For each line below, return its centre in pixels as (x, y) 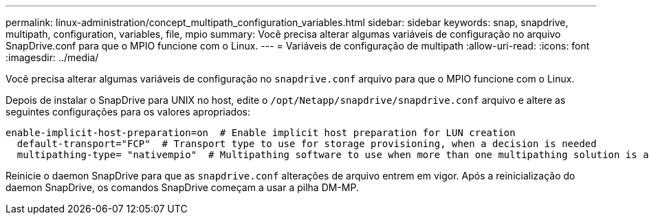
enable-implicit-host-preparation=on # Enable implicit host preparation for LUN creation (261, 133)
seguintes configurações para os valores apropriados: (128, 112)
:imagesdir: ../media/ (52, 57)
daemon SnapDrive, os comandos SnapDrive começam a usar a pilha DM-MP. (182, 187)
